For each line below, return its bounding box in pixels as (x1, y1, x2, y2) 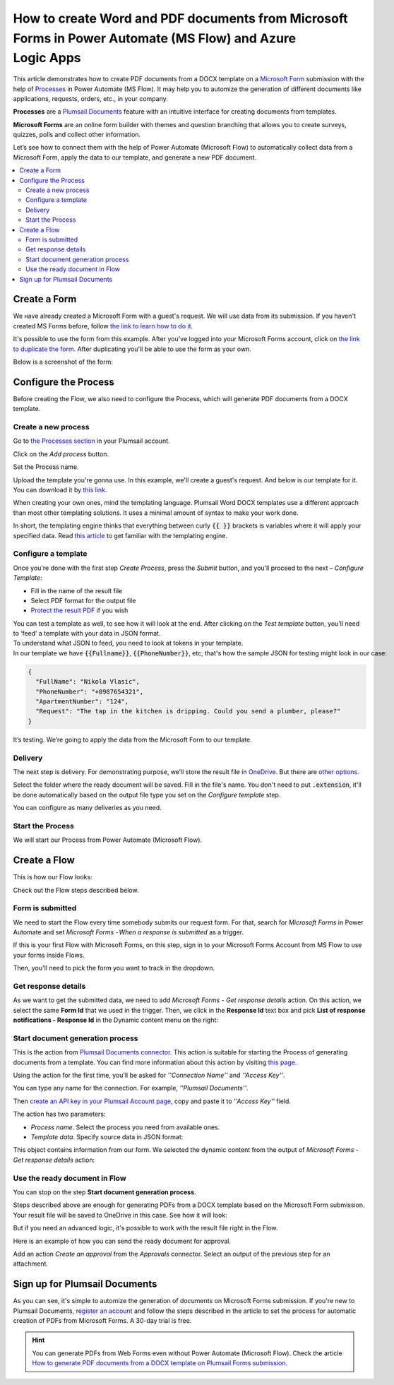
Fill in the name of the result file (30, 586, 123, 595)
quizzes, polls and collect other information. (13, 131, 141, 139)
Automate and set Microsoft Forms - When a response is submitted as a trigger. (13, 928, 244, 937)
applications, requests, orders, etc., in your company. (13, 94, 169, 102)
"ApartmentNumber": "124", (35, 698, 129, 706)
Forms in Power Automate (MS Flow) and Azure (13, 30, 297, 46)
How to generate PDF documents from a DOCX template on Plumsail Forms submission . (32, 1359, 288, 1367)
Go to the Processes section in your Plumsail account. (13, 436, 170, 445)
